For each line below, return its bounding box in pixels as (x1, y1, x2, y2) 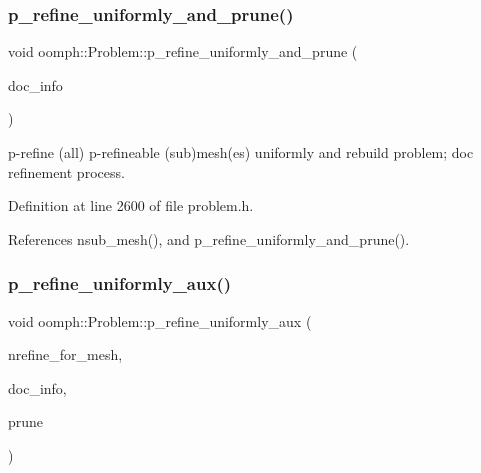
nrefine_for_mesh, (8, 344, 123, 365)
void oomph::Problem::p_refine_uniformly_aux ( (8, 310, 312, 331)
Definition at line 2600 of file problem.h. (8, 195, 254, 216)
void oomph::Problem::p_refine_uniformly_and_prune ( (8, 41, 358, 62)
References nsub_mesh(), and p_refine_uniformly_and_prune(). (8, 228, 410, 249)
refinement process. (8, 161, 125, 182)
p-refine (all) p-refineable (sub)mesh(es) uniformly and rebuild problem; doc (8, 142, 474, 162)
